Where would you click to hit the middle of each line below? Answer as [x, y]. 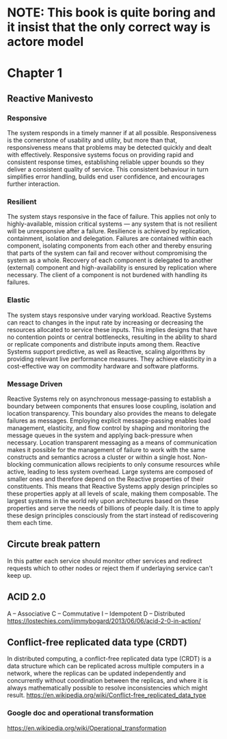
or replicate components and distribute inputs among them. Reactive [104, 344]
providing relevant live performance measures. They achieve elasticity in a [112, 359]
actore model [45, 42]
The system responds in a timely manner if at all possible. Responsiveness [112, 133]
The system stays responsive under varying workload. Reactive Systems [109, 315]
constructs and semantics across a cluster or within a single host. [99, 457]
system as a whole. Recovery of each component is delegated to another [110, 260]
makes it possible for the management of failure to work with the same [106, 449]
